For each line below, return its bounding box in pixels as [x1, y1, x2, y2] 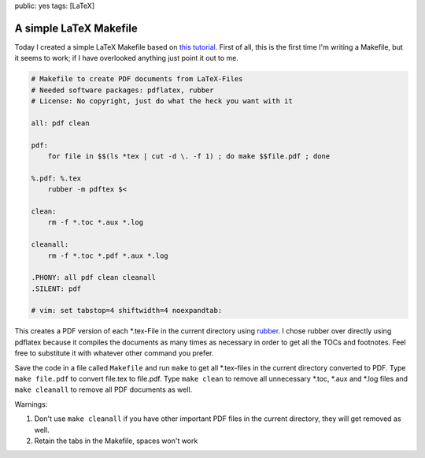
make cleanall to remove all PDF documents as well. [14, 385, 193, 394]
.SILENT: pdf [31, 284, 82, 293]
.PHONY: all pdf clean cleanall [31, 273, 157, 282]
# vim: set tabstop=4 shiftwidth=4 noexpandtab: [31, 306, 223, 315]
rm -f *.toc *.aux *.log [47, 218, 144, 227]
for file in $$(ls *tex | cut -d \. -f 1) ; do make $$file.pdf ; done [47, 152, 331, 161]
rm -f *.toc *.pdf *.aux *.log [47, 251, 168, 260]
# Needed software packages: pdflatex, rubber [31, 85, 214, 95]
